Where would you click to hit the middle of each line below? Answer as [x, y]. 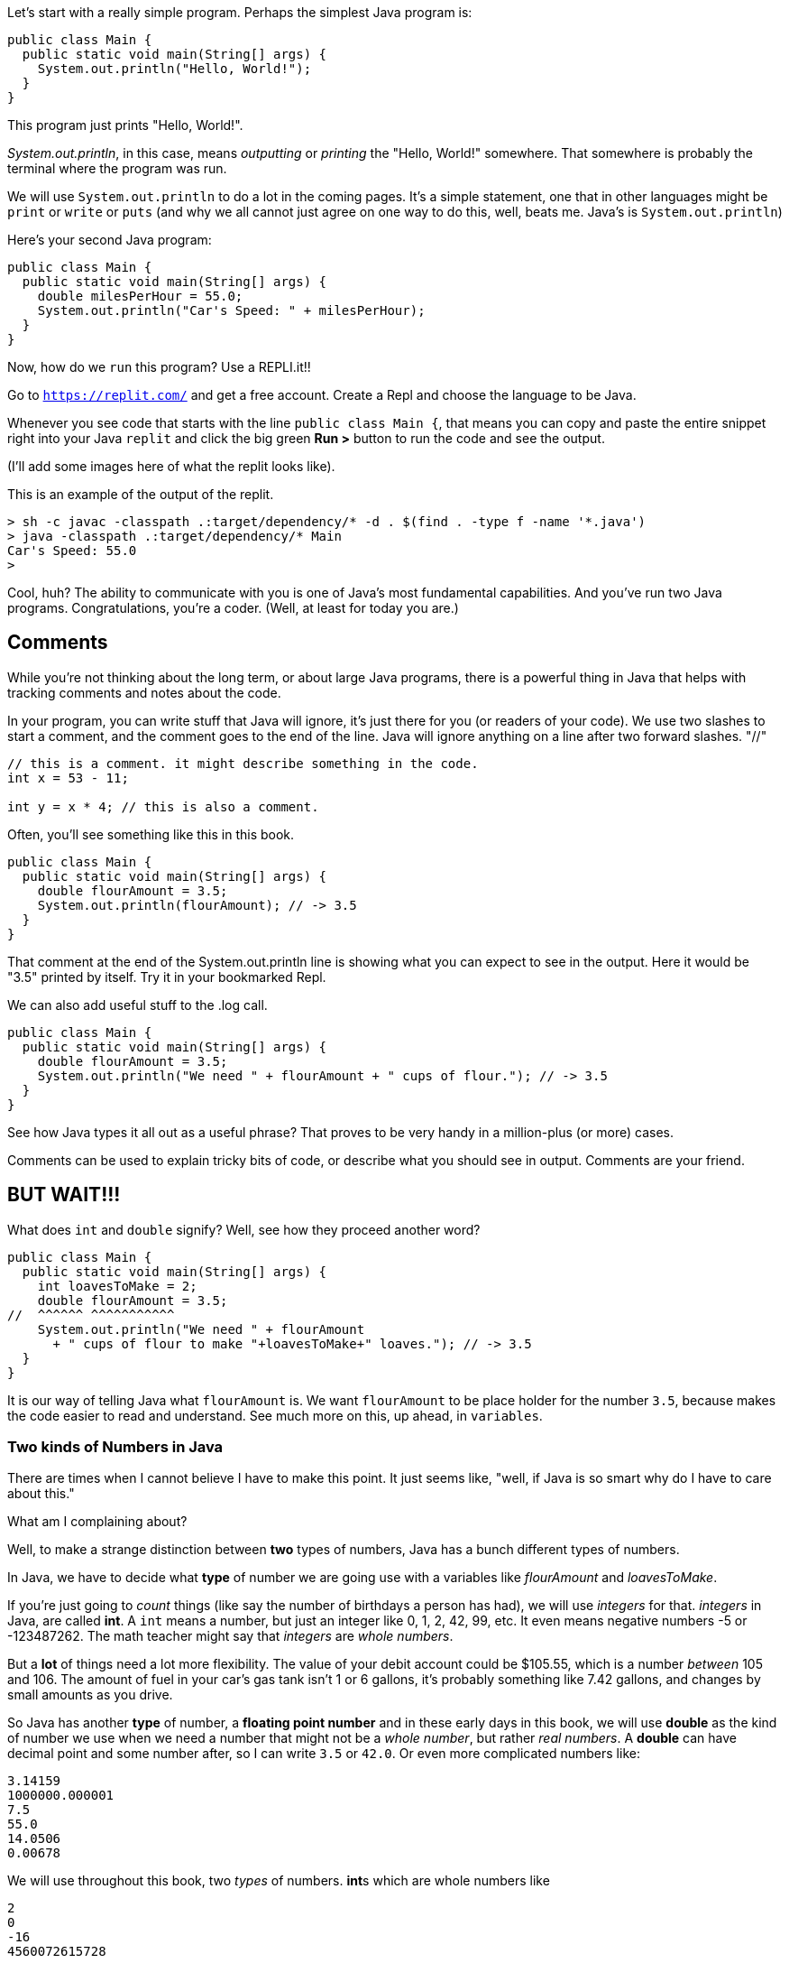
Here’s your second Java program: [110, 240]
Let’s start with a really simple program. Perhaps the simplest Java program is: [240, 12]
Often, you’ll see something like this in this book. [151, 834]
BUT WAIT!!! [64, 1195]
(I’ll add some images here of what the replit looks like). [171, 466]
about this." [41, 1494]
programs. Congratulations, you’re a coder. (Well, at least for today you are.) [233, 608]
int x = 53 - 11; [68, 778]
